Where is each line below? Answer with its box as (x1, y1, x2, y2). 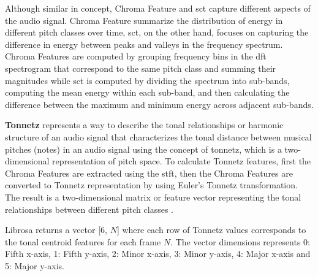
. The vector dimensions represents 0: (170, 235, 310, 248)
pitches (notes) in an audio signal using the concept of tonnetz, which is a (5, 142, 282, 155)
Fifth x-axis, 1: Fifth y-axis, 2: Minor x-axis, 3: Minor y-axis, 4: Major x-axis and (5, 247, 311, 260)
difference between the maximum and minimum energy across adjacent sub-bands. (5, 98, 314, 110)
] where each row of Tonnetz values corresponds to (116, 223, 306, 236)
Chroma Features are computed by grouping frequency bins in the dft (5, 50, 267, 63)
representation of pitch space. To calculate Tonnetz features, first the (52, 155, 311, 167)
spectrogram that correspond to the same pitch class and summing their (5, 61, 276, 74)
